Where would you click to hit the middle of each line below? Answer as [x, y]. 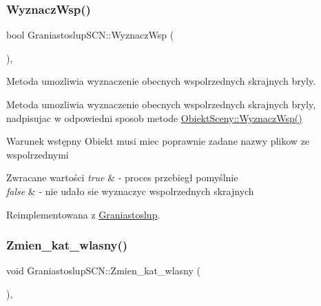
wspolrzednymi [38, 154]
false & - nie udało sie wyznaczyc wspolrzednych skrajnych [130, 191]
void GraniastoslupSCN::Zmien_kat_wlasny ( [103, 271]
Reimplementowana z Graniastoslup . [83, 214]
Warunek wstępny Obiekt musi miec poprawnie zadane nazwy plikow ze [158, 141]
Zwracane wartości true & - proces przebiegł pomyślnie [122, 177]
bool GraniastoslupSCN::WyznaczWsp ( [90, 35]
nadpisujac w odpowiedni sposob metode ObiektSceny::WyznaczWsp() [154, 118]
